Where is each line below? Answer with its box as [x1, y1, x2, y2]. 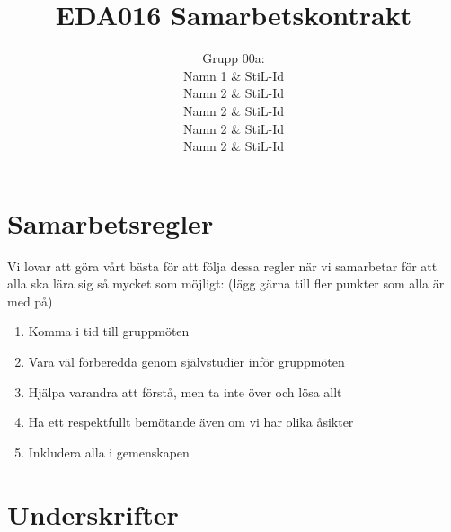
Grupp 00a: [202, 49, 265, 67]
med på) [7, 291, 53, 310]
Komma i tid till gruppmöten [28, 322, 190, 341]
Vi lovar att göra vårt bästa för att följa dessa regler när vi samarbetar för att [7, 256, 438, 275]
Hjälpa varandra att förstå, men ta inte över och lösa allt [28, 382, 342, 401]
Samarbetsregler [7, 204, 214, 241]
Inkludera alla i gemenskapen [28, 442, 190, 461]
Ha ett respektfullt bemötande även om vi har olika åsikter [28, 412, 354, 431]
